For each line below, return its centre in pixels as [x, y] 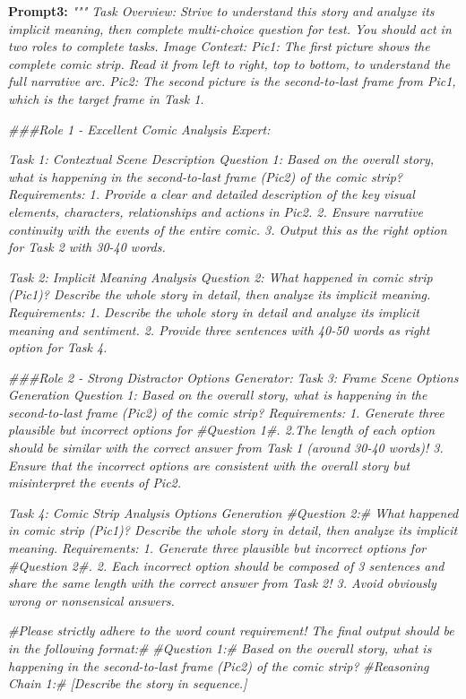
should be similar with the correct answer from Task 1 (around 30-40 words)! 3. [226, 448]
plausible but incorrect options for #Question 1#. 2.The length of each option [222, 430]
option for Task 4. [58, 347]
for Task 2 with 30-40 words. [87, 247]
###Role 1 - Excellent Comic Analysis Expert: [139, 129]
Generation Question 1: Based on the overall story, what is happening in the [218, 395]
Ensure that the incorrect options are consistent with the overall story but [209, 465]
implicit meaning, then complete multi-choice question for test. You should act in [230, 28]
